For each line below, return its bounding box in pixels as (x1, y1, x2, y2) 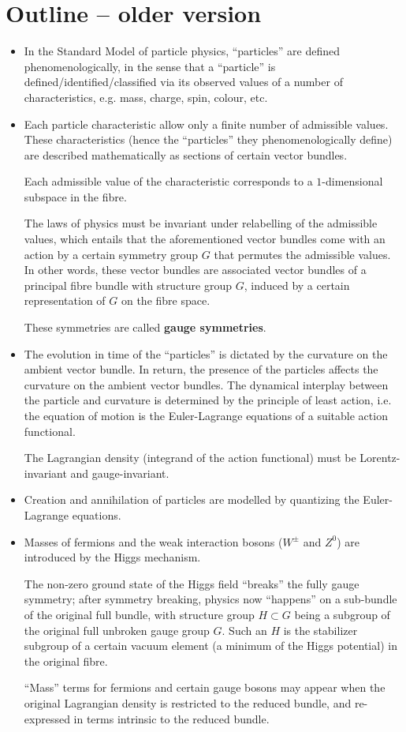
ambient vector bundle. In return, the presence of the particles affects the (24, 361, 378, 377)
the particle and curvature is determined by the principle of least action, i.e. (24, 392, 392, 408)
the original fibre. (24, 652, 108, 669)
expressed (24, 710, 70, 726)
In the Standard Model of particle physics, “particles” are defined (24, 43, 340, 59)
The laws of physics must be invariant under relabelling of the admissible (24, 215, 378, 231)
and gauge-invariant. (70, 464, 169, 481)
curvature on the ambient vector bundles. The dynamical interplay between (24, 376, 389, 392)
